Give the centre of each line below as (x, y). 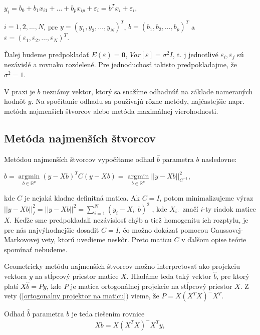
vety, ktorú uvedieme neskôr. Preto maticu (106, 239)
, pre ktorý (233, 276)
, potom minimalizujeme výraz (206, 197)
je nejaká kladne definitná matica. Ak (82, 197)
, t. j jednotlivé (195, 54)
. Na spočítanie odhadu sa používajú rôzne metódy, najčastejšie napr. (138, 101)
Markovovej (22, 239)
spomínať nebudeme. (36, 249)
